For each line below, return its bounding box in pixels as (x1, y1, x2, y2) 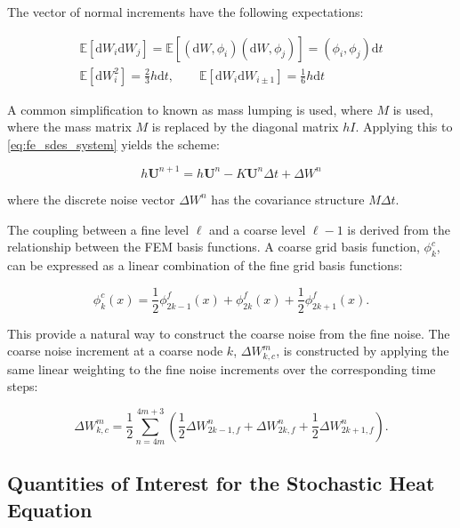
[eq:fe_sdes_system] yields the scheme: (7, 134, 220, 153)
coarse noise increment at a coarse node (7, 341, 223, 360)
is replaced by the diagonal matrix (151, 117, 339, 136)
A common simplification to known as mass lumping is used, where (7, 100, 373, 118)
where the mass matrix (7, 117, 132, 136)
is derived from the (347, 220, 450, 238)
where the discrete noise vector (7, 189, 175, 208)
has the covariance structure (211, 189, 365, 208)
